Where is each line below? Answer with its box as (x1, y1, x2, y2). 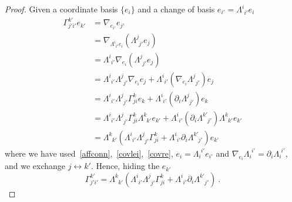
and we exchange (5, 160, 66, 172)
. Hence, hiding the (90, 160, 160, 172)
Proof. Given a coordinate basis (5, 3, 118, 15)
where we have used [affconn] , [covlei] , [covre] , (5, 147, 173, 159)
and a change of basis (137, 3, 215, 15)
